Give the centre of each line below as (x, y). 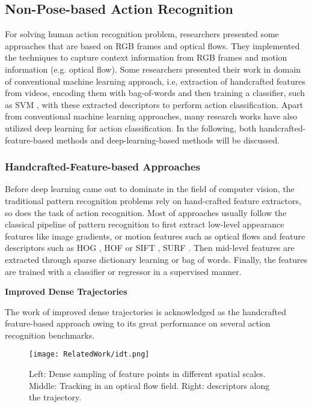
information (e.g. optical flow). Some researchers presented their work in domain (153, 69)
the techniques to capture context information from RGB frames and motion (146, 57)
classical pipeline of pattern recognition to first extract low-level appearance (145, 224)
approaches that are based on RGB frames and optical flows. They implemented (152, 45)
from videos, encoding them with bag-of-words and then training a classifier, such (155, 93)
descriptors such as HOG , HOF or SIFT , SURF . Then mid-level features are (150, 248)
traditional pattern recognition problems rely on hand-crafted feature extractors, (153, 200)
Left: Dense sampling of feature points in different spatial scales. (147, 374)
